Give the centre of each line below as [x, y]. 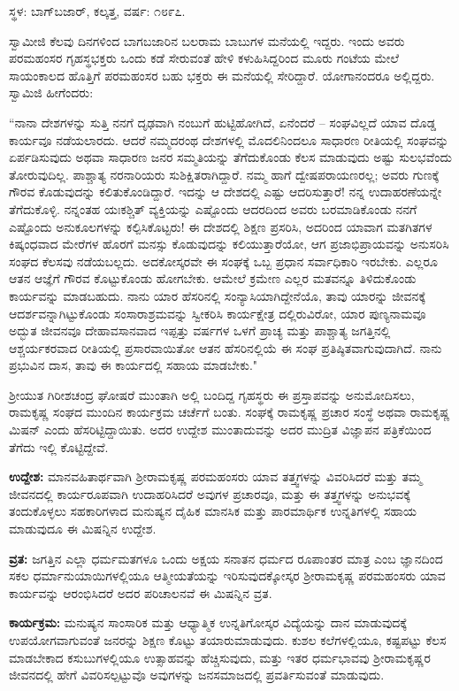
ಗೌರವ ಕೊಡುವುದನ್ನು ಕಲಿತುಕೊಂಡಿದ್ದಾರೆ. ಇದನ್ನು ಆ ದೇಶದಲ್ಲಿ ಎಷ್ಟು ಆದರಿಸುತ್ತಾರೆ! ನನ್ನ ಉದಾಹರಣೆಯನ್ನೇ [226, 192]
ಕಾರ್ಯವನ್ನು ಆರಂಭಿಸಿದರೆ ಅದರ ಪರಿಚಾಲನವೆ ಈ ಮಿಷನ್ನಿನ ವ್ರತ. [141, 592]
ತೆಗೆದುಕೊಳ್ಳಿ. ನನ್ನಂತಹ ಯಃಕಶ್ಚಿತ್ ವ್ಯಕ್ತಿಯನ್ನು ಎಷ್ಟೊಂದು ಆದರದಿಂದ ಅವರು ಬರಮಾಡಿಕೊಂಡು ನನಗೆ [213, 208]
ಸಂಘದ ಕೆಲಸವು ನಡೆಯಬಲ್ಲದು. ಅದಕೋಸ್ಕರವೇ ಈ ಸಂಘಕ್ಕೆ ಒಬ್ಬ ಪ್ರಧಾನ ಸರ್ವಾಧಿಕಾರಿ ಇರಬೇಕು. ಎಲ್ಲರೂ [223, 261]
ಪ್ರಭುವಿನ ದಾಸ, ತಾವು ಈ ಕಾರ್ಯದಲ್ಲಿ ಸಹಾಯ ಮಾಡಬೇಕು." [134, 365]
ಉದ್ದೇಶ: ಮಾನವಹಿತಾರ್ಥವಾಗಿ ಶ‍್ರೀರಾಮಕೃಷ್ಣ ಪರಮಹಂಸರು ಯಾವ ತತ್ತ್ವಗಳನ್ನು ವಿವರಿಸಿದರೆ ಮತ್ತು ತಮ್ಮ [216, 476]
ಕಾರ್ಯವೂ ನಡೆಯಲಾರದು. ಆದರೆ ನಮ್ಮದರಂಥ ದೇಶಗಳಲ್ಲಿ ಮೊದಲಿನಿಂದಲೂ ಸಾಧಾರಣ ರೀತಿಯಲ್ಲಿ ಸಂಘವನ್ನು [229, 139]
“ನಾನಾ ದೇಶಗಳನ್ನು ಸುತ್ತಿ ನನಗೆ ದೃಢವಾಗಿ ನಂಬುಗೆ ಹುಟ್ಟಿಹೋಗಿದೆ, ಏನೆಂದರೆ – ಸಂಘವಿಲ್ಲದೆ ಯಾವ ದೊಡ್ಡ [223, 122]
